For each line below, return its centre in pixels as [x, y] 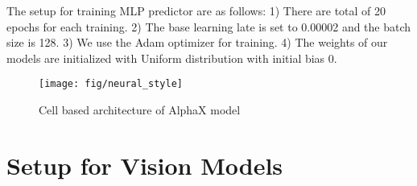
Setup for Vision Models [145, 165]
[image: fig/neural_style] [111, 84]
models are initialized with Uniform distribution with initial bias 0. [172, 58]
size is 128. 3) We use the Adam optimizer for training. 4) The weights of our [197, 42]
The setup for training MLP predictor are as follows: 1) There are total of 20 [196, 10]
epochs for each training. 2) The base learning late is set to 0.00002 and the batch [209, 26]
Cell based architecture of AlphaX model [140, 110]
